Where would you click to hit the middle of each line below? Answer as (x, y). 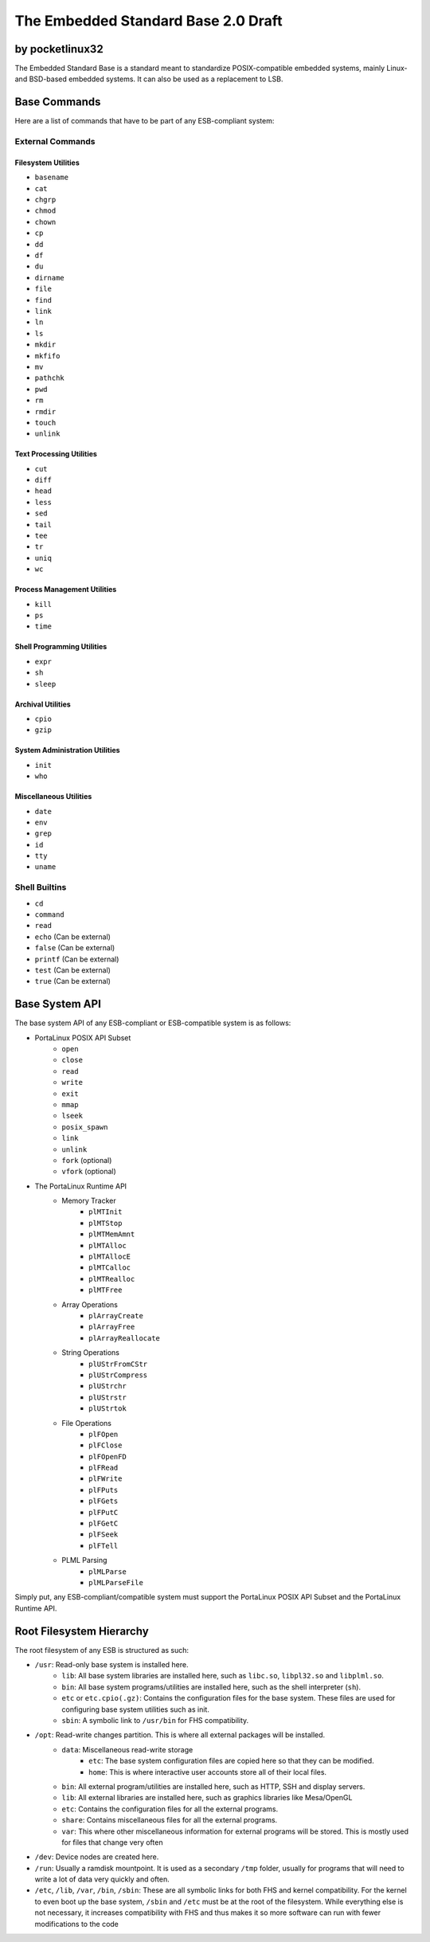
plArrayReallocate (125, 1338)
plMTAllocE (110, 1257)
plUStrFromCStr (118, 1364)
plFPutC (104, 1512)
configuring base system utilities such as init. (136, 1709)
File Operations (86, 1423)
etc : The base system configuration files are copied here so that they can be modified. (231, 1761)
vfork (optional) (89, 1172)
